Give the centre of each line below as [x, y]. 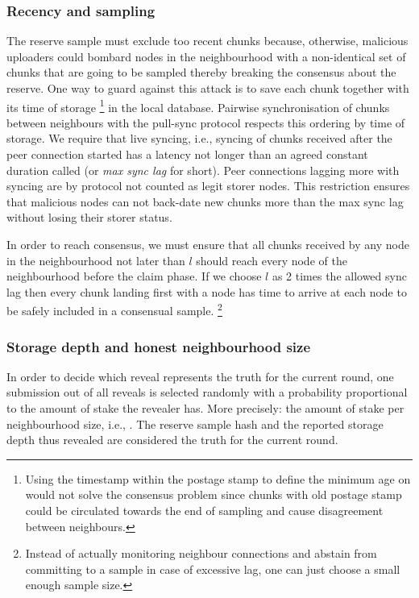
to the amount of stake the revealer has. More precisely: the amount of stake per [205, 408]
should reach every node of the [272, 260]
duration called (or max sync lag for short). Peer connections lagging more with [203, 170]
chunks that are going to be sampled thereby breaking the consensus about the [201, 72]
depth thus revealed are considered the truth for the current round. [172, 440]
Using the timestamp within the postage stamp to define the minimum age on [218, 478]
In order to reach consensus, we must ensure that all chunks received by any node [208, 244]
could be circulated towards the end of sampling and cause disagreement [204, 510]
